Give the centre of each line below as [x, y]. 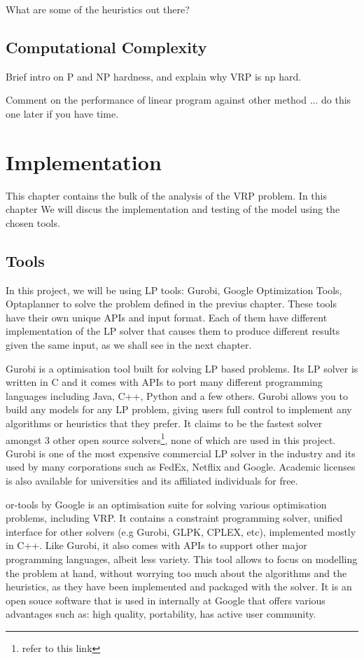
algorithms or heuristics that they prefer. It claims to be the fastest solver [164, 423]
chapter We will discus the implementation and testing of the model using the [173, 209]
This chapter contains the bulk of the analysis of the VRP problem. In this [166, 195]
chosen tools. [33, 222]
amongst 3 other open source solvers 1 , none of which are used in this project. [171, 438]
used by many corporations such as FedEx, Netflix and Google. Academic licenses [181, 467]
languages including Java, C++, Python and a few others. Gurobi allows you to [177, 395]
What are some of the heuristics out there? [98, 9]
